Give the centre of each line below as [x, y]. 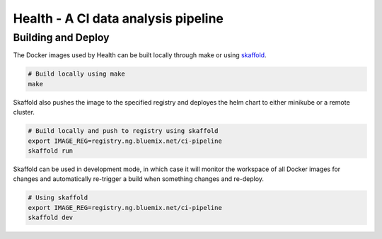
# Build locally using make [76, 74]
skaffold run [51, 151]
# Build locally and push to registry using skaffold [123, 131]
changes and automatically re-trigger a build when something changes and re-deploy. [139, 179]
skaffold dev [51, 218]
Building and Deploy [61, 37]
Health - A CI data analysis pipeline [118, 18]
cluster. [24, 112]
